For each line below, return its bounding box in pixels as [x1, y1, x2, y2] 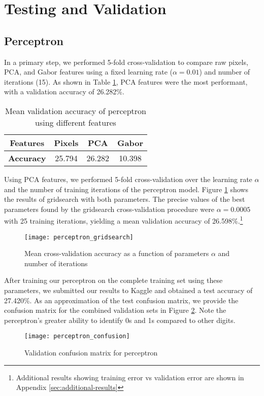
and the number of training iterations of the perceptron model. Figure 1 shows [4, 184, 248, 194]
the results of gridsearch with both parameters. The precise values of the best [4, 194, 245, 204]
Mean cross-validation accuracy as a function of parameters [24, 248, 209, 259]
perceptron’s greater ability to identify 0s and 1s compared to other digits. [4, 314, 236, 325]
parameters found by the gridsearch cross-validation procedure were [4, 203, 215, 214]
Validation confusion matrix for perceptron [24, 347, 158, 358]
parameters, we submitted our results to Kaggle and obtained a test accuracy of [4, 285, 253, 296]
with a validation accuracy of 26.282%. [4, 86, 124, 97]
